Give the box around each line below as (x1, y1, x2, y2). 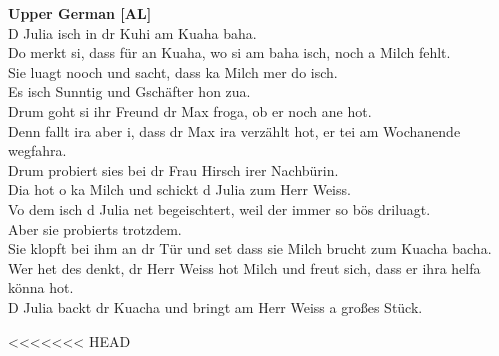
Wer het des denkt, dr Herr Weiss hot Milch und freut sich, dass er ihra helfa (8, 257, 481, 278)
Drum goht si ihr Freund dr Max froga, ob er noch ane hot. (8, 100, 372, 121)
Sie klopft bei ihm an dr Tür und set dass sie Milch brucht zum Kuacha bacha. (8, 238, 492, 259)
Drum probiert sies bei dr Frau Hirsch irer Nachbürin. (8, 159, 339, 180)
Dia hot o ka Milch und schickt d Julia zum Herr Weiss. (8, 179, 351, 200)
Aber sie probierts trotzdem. (8, 218, 182, 239)
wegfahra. (8, 140, 67, 161)
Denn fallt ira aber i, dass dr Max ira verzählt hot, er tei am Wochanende (8, 120, 461, 141)
